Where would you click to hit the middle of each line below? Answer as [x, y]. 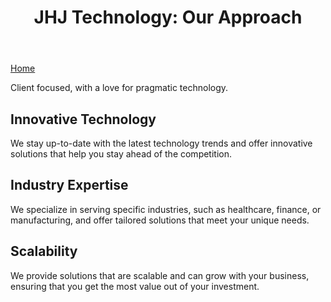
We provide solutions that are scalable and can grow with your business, [160, 275]
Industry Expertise [69, 185]
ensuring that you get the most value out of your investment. [135, 286]
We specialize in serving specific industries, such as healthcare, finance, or [166, 209]
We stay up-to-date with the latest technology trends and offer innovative [161, 143]
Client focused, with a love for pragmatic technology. [119, 88]
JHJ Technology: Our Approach [168, 17]
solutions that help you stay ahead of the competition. [121, 154]
